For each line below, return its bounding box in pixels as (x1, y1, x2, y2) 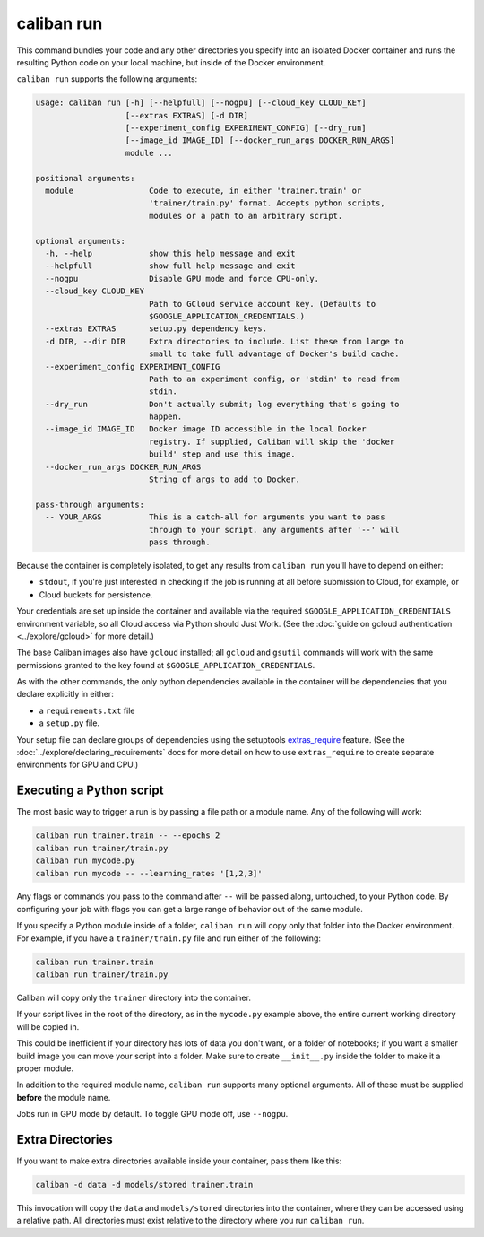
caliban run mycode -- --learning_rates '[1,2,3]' (35, 868, 264, 878)
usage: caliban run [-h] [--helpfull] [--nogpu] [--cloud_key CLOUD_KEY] (35, 98, 367, 108)
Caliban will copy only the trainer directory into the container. (16, 992, 251, 1004)
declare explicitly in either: (16, 689, 114, 700)
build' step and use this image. (148, 449, 296, 459)
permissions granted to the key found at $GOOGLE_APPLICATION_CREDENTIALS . (16, 659, 315, 670)
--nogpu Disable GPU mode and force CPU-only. (45, 274, 320, 283)
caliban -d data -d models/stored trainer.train (35, 1180, 254, 1190)
